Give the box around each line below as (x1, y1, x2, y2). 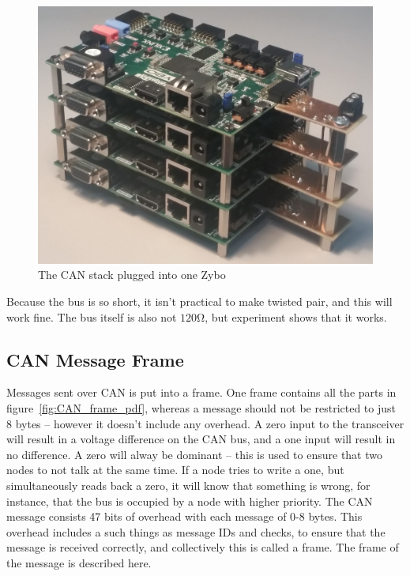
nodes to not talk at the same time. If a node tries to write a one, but (6, 461, 344, 478)
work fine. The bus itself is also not (6, 308, 177, 325)
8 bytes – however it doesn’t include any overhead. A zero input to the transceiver (6, 415, 404, 431)
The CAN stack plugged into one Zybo (38, 266, 226, 283)
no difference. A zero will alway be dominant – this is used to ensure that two (6, 446, 382, 462)
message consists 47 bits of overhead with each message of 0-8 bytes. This (6, 508, 363, 525)
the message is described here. (6, 554, 152, 570)
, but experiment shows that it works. (205, 308, 387, 325)
